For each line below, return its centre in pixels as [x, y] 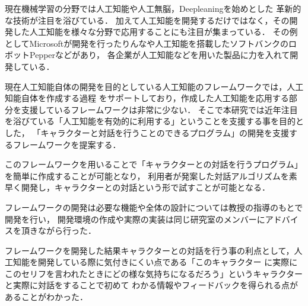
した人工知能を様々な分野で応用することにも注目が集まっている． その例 [155, 32]
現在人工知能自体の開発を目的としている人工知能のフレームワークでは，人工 [154, 86]
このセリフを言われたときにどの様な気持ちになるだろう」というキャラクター [154, 273]
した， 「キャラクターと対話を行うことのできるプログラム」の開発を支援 [147, 132]
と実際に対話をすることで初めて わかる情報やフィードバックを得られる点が [151, 285]
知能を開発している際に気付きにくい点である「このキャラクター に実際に [155, 262]
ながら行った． [67, 231]
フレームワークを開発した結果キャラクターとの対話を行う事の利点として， [150, 250]
